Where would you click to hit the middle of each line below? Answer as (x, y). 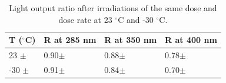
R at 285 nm (70, 40)
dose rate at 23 (85, 19)
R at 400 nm (191, 40)
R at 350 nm (131, 40)
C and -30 (136, 19)
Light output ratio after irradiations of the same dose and (113, 8)
